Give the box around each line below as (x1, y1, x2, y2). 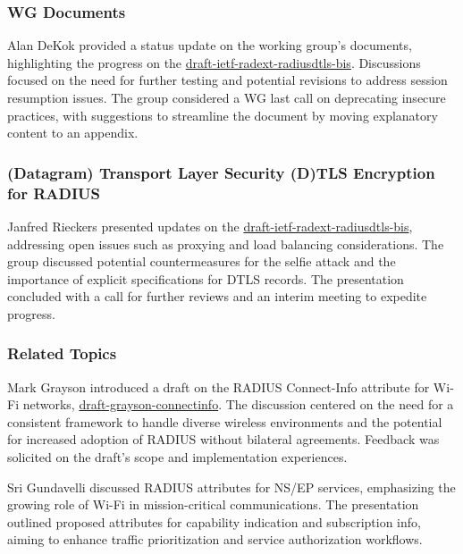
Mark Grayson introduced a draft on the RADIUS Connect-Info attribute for (7, 377, 430, 396)
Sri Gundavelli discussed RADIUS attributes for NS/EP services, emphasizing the (7, 477, 456, 496)
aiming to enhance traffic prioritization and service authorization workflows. (7, 530, 423, 549)
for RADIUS (7, 181, 100, 204)
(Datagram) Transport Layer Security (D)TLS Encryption (7, 161, 435, 183)
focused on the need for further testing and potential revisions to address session (7, 71, 448, 89)
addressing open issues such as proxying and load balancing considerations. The (7, 234, 444, 253)
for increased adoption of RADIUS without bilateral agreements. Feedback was (7, 430, 440, 449)
